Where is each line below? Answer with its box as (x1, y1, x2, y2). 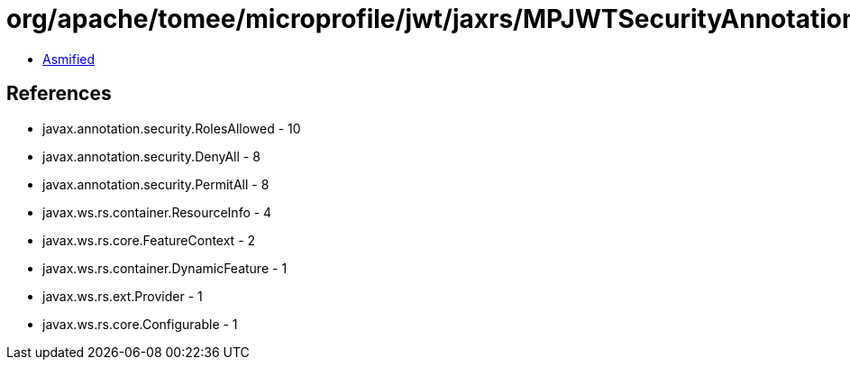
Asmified (42, 50, 96, 67)
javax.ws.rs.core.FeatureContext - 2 (42, 232, 256, 248)
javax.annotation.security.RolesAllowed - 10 (42, 120, 301, 136)
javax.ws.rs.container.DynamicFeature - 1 (42, 260, 288, 276)
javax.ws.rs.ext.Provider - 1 (42, 288, 203, 304)
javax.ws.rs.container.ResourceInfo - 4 (42, 204, 272, 220)
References (6, 82, 112, 106)
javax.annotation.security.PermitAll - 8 (42, 176, 270, 192)
